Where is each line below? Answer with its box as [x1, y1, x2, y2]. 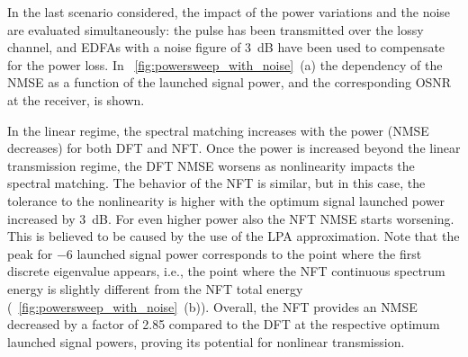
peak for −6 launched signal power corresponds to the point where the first [7, 244, 422, 263]
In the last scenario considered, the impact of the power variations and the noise [7, 3, 451, 21]
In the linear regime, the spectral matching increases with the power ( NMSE [7, 120, 429, 139]
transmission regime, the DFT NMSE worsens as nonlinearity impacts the [7, 156, 415, 174]
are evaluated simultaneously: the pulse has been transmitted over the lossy [7, 20, 424, 39]
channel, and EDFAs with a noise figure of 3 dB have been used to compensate [7, 38, 445, 57]
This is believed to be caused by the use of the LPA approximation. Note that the [7, 227, 460, 245]
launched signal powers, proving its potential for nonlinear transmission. [7, 332, 405, 351]
